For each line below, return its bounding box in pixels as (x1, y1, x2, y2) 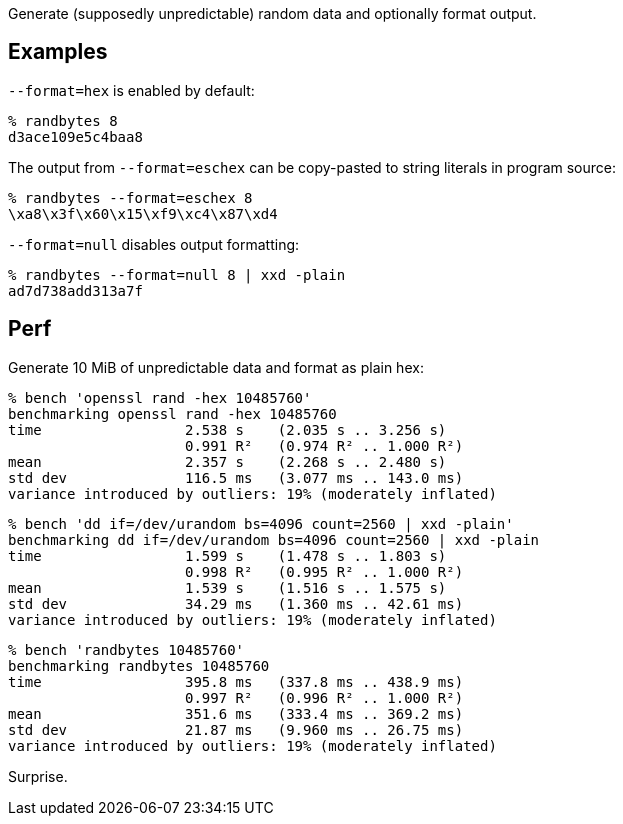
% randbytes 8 (8, 112, 118, 129)
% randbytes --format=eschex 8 (8, 189, 253, 206)
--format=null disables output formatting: (8, 235, 300, 253)
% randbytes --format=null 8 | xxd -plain (8, 266, 346, 283)
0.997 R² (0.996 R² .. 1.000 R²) (185, 689, 464, 706)
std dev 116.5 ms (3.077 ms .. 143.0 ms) (8, 469, 464, 486)
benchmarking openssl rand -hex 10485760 (8, 405, 337, 422)
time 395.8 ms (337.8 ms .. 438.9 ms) (8, 673, 464, 690)
